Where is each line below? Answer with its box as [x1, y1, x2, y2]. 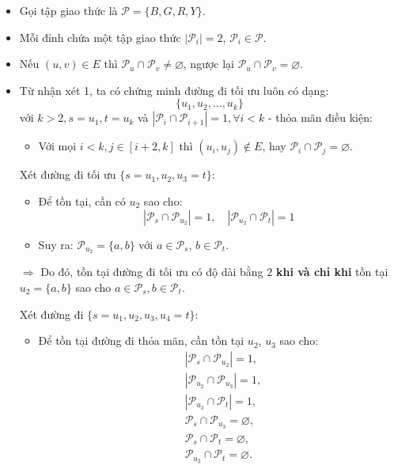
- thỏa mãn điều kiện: [267, 109, 373, 126]
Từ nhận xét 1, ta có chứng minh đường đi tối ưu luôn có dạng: [19, 81, 329, 98]
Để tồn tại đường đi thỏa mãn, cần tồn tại [38, 332, 244, 349]
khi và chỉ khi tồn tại [275, 263, 388, 280]
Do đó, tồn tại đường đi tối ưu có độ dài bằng [40, 263, 263, 280]
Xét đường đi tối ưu [19, 166, 116, 183]
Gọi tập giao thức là [19, 2, 118, 18]
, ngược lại [183, 55, 234, 72]
